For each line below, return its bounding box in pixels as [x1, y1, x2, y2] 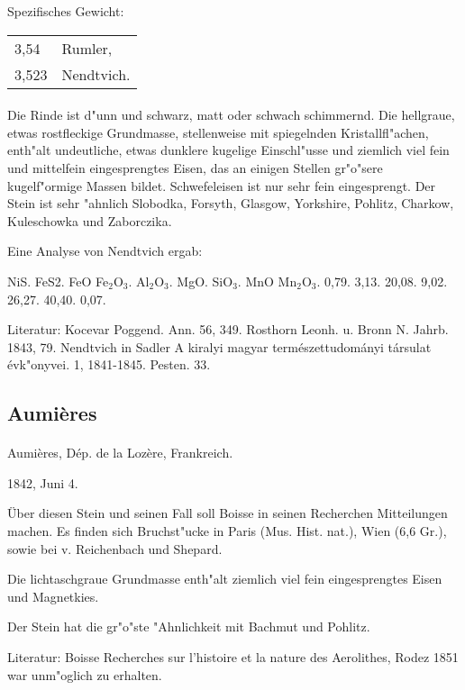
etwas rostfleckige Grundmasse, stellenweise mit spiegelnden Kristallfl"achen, [7, 123, 429, 141]
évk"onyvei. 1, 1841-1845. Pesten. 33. [7, 355, 211, 374]
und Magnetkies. [7, 586, 99, 605]
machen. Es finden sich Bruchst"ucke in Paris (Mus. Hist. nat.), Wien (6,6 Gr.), [7, 522, 447, 540]
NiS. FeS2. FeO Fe [7, 271, 109, 290]
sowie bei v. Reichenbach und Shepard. [7, 539, 223, 558]
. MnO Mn [237, 271, 297, 290]
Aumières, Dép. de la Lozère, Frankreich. [7, 443, 233, 462]
